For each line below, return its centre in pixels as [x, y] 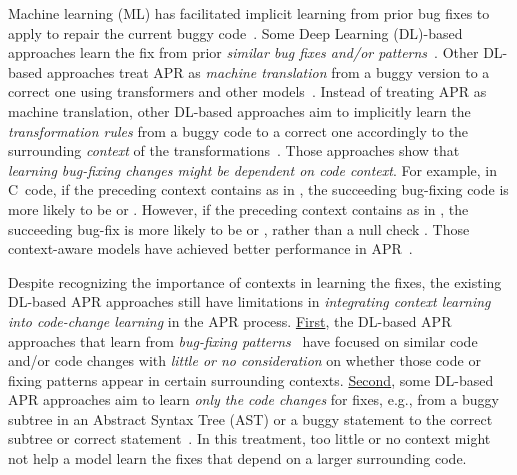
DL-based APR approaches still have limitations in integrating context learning [249, 301]
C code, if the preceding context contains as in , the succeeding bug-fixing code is [258, 189]
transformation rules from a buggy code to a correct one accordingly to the [238, 130]
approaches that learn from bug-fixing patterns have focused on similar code [243, 340]
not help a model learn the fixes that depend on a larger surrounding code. [237, 458]
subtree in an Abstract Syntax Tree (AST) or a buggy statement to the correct [250, 418]
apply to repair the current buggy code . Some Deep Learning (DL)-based [235, 32]
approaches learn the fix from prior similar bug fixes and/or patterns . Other [243, 52]
